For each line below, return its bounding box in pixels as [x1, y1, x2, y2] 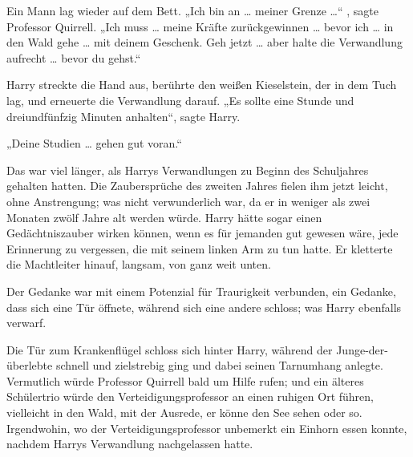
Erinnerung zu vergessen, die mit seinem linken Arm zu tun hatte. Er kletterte [6, 240, 393, 257]
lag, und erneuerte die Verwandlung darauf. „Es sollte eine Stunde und [6, 91, 354, 108]
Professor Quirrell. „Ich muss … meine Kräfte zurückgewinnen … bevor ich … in [6, 18, 394, 34]
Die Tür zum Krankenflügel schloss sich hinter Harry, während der [6, 341, 333, 358]
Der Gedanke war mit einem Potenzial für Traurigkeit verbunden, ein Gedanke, [6, 282, 396, 299]
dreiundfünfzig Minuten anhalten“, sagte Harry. [6, 107, 241, 124]
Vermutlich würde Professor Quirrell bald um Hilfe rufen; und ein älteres [6, 372, 364, 389]
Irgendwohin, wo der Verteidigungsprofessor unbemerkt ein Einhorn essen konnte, [6, 419, 407, 436]
